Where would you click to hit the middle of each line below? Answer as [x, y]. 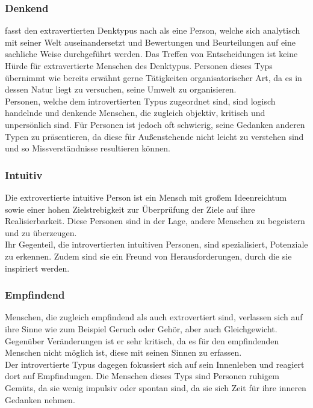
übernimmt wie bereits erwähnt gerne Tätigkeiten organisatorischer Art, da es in [153, 77]
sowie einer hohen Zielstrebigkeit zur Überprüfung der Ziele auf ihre [130, 209]
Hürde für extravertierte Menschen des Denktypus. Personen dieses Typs [139, 65]
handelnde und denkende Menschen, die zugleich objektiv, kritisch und [135, 113]
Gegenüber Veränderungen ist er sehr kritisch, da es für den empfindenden [142, 340]
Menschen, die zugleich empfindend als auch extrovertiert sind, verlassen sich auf [154, 317]
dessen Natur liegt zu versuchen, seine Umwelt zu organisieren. [121, 89]
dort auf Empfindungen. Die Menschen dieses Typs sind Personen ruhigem [142, 376]
